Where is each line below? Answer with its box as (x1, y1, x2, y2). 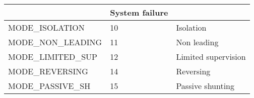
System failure (110, 7, 168, 18)
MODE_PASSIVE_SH (8, 80, 91, 91)
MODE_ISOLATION (8, 22, 85, 33)
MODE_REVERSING (8, 65, 88, 77)
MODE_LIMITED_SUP (8, 51, 97, 62)
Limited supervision (176, 51, 246, 62)
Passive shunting (176, 80, 235, 91)
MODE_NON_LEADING (8, 36, 102, 48)
